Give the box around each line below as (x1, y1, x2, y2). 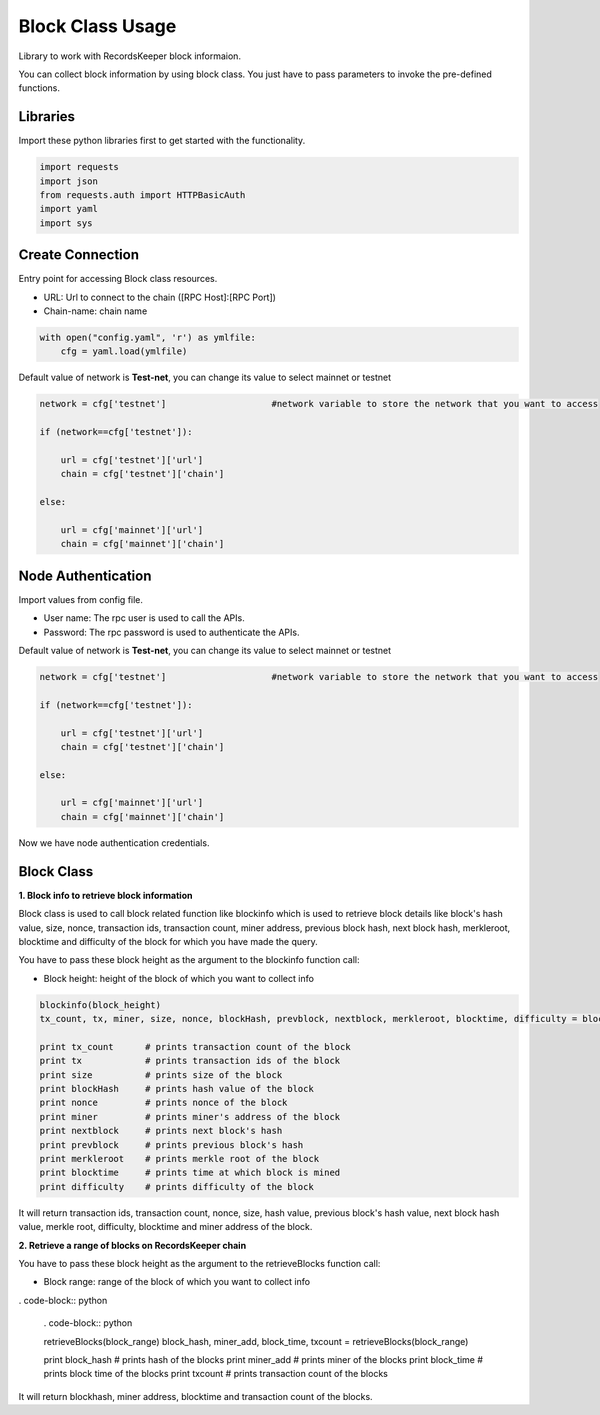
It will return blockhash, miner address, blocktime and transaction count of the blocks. (18, 1390, 374, 1402)
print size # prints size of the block (39, 1069, 283, 1080)
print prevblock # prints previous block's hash (39, 1139, 304, 1150)
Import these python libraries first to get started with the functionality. (18, 135, 306, 147)
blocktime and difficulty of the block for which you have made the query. (18, 935, 319, 947)
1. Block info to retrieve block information (18, 889, 193, 901)
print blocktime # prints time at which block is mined (39, 1167, 341, 1179)
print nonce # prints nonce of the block (39, 1097, 288, 1109)
